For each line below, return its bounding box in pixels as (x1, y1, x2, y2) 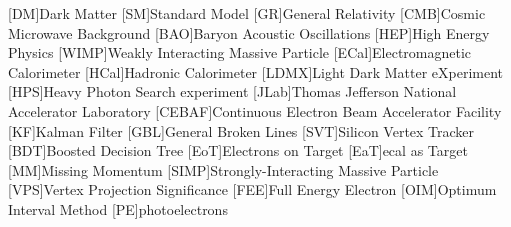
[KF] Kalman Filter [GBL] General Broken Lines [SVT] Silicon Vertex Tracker (8, 120, 475, 141)
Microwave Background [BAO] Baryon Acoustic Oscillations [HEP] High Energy (8, 22, 490, 43)
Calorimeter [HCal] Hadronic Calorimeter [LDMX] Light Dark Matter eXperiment (8, 61, 504, 82)
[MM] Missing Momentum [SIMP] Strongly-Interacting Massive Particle (8, 159, 439, 180)
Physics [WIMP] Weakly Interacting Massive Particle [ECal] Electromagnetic (8, 42, 472, 63)
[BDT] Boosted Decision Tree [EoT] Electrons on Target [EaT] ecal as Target (8, 140, 468, 161)
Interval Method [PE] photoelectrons (8, 198, 228, 219)
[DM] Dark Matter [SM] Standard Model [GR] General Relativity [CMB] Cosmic (8, 3, 486, 23)
